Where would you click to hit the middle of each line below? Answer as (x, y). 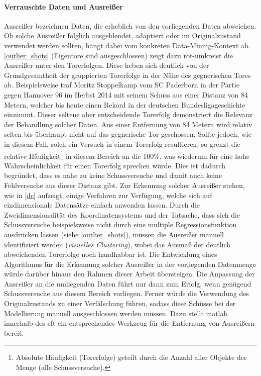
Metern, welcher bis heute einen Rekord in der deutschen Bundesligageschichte (125, 104)
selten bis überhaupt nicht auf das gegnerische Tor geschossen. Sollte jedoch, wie (128, 134)
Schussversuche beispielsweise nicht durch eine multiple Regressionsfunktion (120, 224)
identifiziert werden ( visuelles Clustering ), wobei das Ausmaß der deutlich (117, 244)
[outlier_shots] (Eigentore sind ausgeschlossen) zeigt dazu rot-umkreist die (118, 55)
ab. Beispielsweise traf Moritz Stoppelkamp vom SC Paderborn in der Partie (122, 85)
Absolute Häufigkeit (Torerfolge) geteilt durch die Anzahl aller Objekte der (131, 357)
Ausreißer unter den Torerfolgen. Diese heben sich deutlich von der (107, 65)
